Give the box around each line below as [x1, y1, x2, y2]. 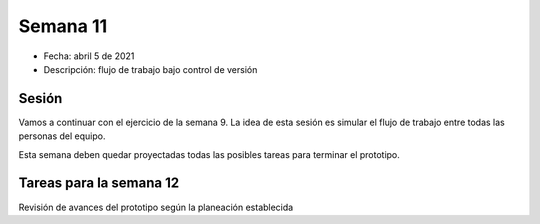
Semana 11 [18, 15, 108, 37]
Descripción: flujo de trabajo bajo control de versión [43, 63, 258, 75]
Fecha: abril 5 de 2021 [43, 50, 135, 62]
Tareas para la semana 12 [18, 175, 180, 192]
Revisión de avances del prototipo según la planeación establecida [18, 201, 294, 213]
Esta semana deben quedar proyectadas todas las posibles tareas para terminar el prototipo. [18, 148, 400, 160]
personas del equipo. [18, 130, 106, 142]
